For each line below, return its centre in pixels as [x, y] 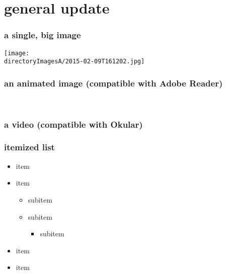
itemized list [29, 147]
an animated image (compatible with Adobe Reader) [114, 83]
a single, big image [43, 35]
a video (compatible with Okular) [73, 124]
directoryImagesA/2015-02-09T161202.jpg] [74, 62]
